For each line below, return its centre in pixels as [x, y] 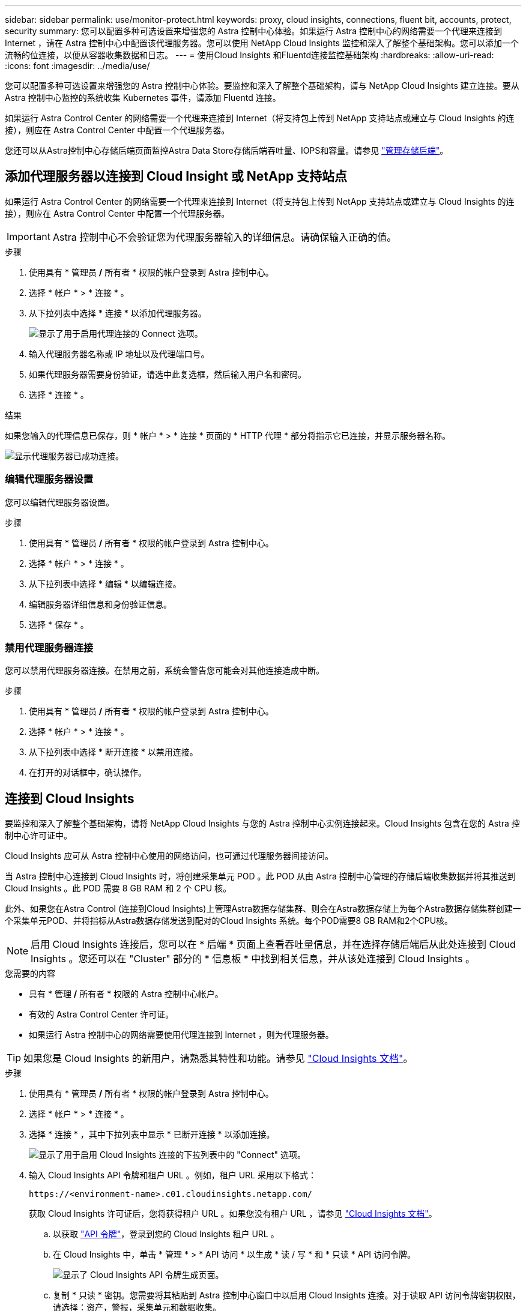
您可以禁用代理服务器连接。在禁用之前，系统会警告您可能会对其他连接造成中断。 [165, 671]
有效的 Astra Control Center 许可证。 [101, 1014]
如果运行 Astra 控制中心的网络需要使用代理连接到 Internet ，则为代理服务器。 [181, 1035]
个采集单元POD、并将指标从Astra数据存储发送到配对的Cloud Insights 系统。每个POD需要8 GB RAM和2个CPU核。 [229, 921]
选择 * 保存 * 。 [59, 624]
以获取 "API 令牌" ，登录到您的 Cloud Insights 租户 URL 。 [166, 1234]
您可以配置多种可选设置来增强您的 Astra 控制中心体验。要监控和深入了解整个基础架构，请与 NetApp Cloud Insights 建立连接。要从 [262, 86]
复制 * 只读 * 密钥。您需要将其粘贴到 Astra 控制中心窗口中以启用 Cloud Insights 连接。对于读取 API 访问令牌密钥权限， [287, 1295]
